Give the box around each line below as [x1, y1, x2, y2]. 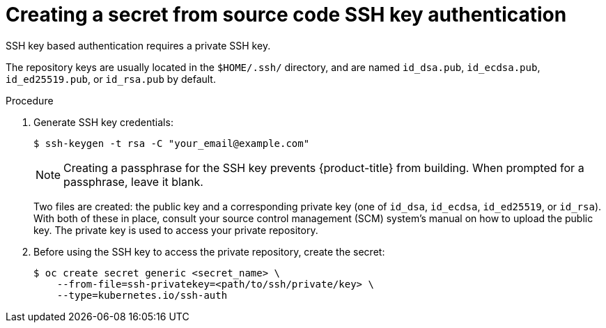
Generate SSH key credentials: [33, 116, 173, 128]
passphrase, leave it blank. [63, 174, 203, 189]
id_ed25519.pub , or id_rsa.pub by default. [6, 72, 216, 85]
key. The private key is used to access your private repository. [33, 224, 318, 236]
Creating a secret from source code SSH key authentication [6, 3, 567, 26]
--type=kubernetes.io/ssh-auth [56, 289, 228, 301]
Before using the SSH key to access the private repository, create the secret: [33, 245, 385, 258]
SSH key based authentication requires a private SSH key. [6, 39, 271, 52]
